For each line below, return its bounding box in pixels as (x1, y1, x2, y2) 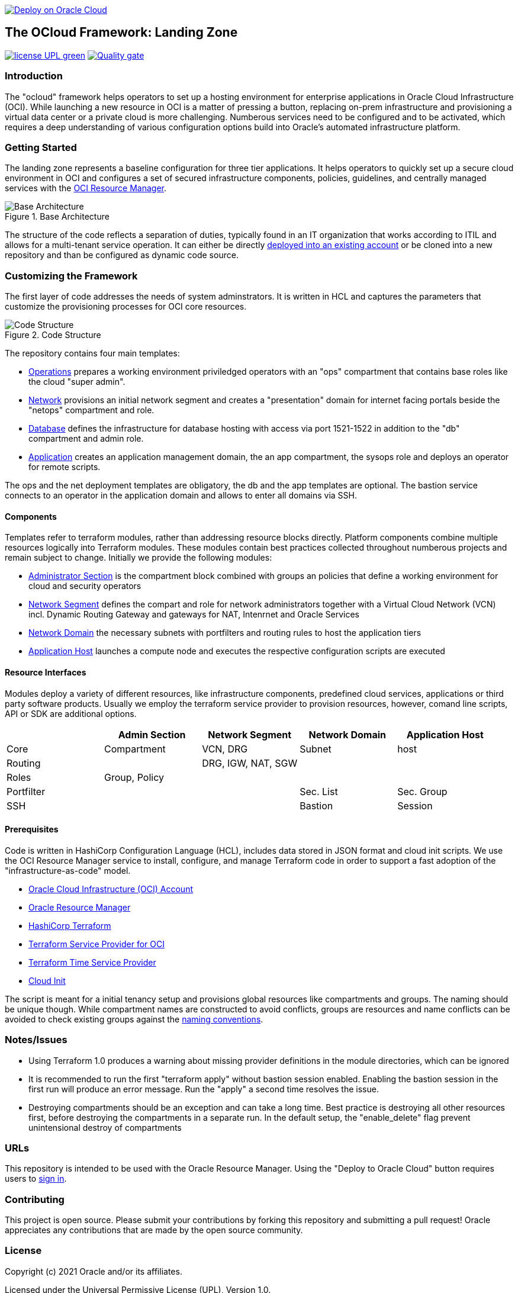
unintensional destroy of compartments (28, 1122, 182, 1133)
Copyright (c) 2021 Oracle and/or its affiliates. (5, 1266, 182, 1276)
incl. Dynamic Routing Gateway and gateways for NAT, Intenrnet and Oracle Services (28, 609, 359, 620)
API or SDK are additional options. (5, 708, 137, 719)
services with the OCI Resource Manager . (5, 183, 167, 194)
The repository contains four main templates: (5, 348, 180, 359)
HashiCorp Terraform (28, 920, 111, 931)
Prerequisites (5, 824, 59, 835)
